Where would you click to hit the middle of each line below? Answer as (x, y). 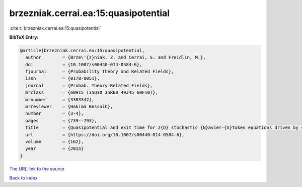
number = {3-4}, (55, 114)
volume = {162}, (55, 142)
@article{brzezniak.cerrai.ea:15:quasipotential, (82, 50)
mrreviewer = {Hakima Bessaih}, (69, 107)
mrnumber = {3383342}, (60, 100)
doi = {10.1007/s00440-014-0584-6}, (84, 64)
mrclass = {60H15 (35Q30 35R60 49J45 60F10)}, (92, 92)
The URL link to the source (37, 168)
